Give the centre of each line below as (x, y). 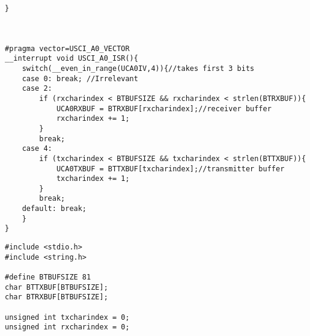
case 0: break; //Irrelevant (80, 78)
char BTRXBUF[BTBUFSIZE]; (56, 297)
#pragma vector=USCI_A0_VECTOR (67, 48)
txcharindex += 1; (93, 179)
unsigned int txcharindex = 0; (67, 317)
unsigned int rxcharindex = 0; (67, 327)
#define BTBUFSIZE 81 (48, 277)
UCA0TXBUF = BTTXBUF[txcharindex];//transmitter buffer (170, 169)
